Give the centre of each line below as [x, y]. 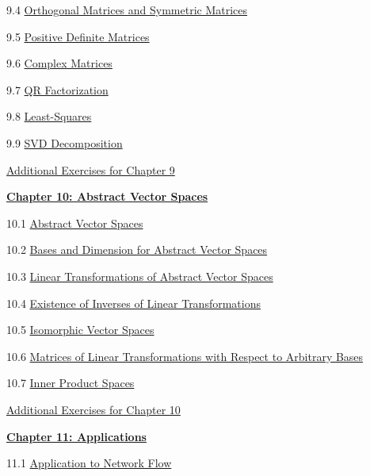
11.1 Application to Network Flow [89, 463]
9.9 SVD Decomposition [65, 142]
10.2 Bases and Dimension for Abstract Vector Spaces [137, 250]
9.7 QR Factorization [57, 89]
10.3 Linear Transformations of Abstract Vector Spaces [140, 276]
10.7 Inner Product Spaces [71, 383]
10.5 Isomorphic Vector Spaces [80, 330]
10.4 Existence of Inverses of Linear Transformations [134, 303]
